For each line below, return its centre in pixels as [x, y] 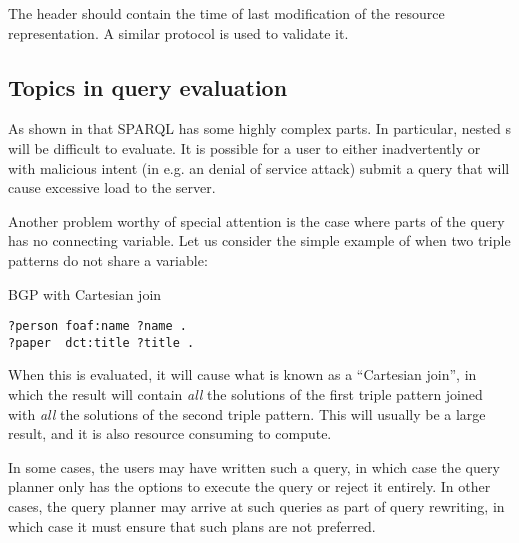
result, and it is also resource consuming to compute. [170, 433]
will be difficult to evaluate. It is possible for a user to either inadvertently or [244, 147]
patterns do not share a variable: [108, 259]
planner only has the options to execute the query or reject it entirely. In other [249, 486]
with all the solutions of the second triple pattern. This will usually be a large [247, 413]
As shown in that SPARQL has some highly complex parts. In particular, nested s [259, 128]
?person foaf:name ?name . [97, 326]
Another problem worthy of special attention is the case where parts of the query [256, 220]
